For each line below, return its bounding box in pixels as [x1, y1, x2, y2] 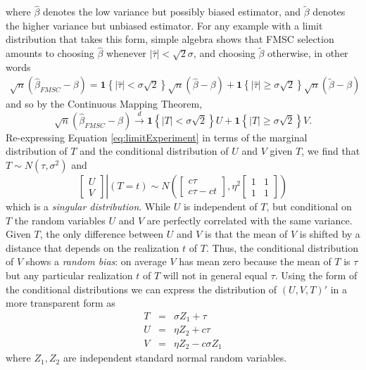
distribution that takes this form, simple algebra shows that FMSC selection [6, 32, 334, 46]
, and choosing [193, 46, 255, 60]
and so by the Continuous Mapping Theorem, [6, 96, 203, 111]
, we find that [301, 143, 360, 158]
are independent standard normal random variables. [63, 350, 287, 365]
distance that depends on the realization [6, 240, 179, 255]
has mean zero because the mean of [179, 254, 332, 269]
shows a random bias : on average [25, 254, 167, 269]
